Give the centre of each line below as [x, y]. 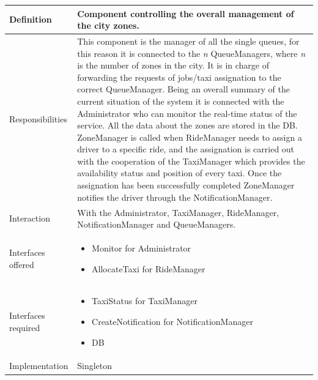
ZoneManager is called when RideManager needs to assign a [190, 137]
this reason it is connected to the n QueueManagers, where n [191, 53]
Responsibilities [38, 119]
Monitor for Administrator [142, 248]
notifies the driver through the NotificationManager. [175, 197]
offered [22, 264]
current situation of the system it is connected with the [181, 101]
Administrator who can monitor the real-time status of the [187, 113]
